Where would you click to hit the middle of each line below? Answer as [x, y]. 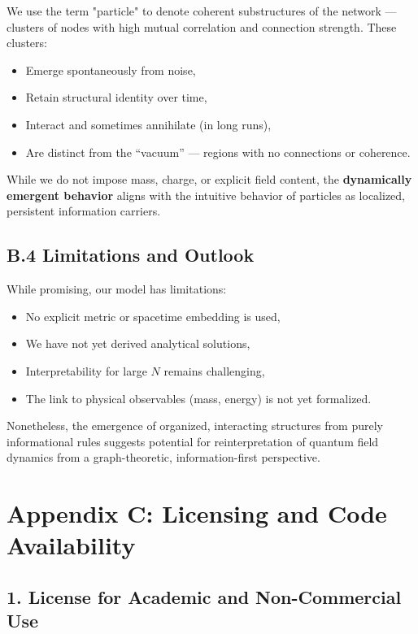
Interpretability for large [86, 370]
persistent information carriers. [84, 211]
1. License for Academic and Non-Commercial [204, 596]
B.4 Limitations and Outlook [131, 255]
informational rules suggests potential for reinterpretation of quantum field [193, 441]
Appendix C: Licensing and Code [197, 513]
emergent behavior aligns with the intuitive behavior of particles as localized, [206, 195]
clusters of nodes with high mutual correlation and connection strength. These [202, 26]
